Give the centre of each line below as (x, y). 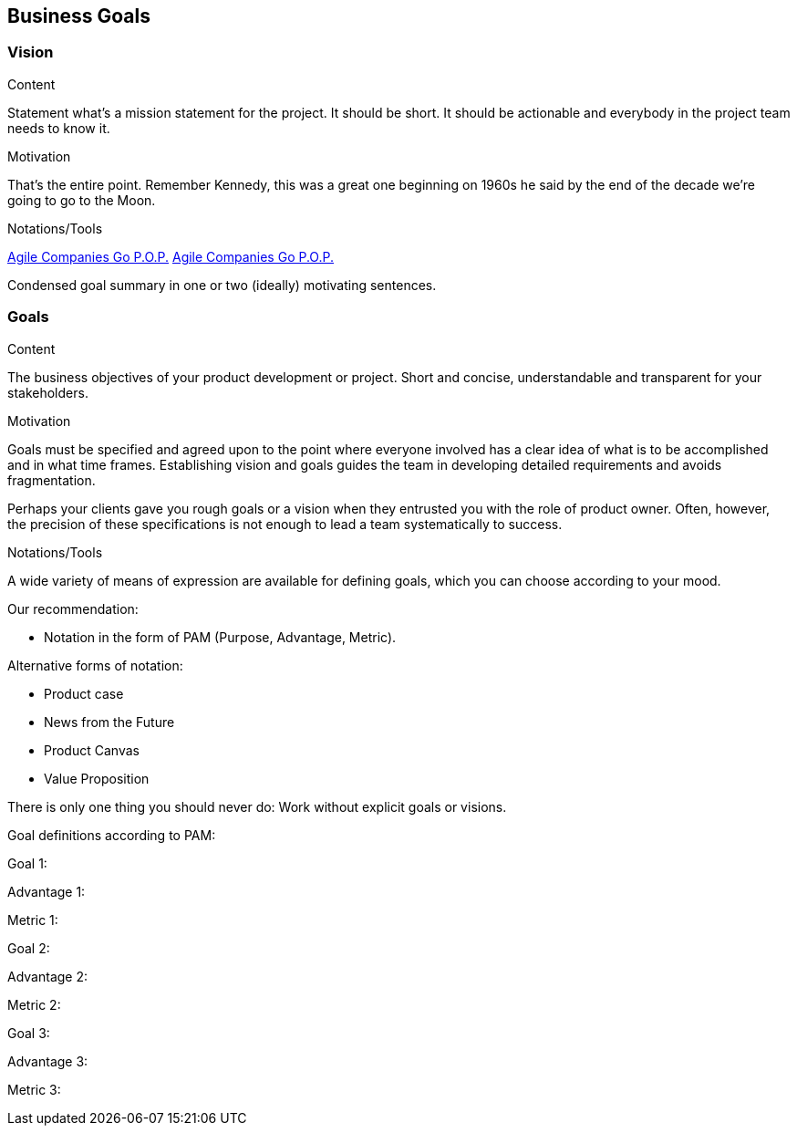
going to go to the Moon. (82, 200)
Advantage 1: (47, 891)
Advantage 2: (47, 976)
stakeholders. (48, 392)
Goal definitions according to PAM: (112, 835)
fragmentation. (52, 480)
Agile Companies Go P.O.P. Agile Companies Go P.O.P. (171, 256)
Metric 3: (34, 1089)
